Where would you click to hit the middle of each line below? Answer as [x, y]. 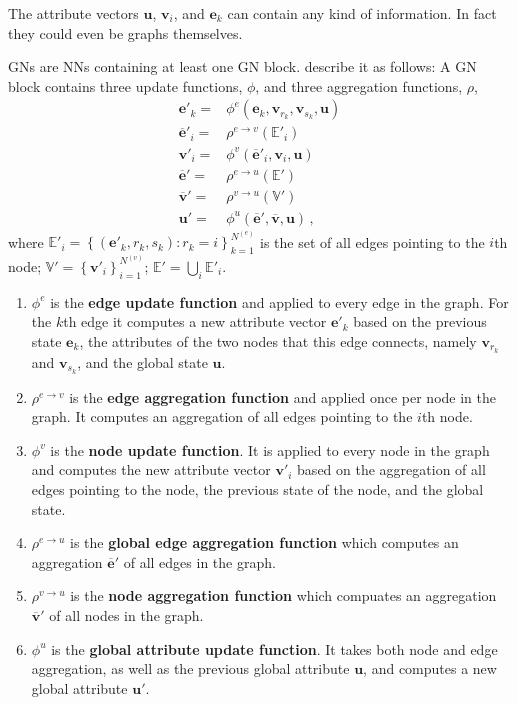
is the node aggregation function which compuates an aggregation [283, 595]
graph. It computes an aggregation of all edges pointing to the [222, 416]
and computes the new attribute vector [151, 469]
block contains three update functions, [125, 85]
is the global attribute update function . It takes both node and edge [274, 648]
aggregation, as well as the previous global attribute [190, 668]
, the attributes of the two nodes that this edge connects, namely [278, 340]
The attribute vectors [73, 13]
